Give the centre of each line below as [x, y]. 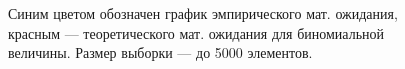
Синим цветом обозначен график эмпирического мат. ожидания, [203, 13]
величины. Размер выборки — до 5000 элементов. [160, 52]
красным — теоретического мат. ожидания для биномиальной [196, 32]
